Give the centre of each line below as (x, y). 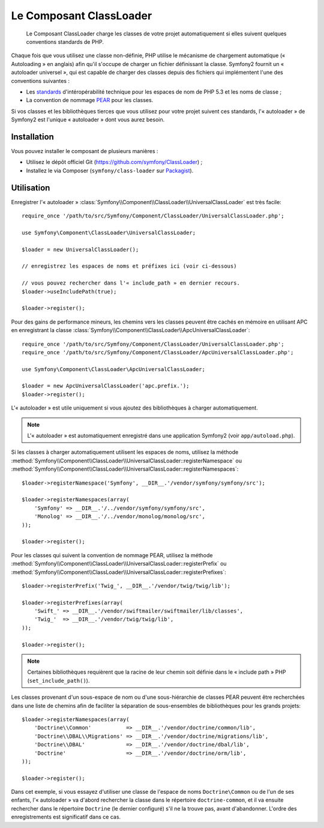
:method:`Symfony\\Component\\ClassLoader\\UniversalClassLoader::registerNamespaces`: (125, 469)
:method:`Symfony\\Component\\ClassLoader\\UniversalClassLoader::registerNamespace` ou (127, 461)
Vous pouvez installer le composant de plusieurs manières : (85, 151)
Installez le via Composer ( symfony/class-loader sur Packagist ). (110, 171)
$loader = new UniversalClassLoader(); (80, 249)
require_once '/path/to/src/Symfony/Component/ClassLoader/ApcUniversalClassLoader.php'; (158, 352)
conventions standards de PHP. (65, 41)
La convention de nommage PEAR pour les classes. (90, 100)
